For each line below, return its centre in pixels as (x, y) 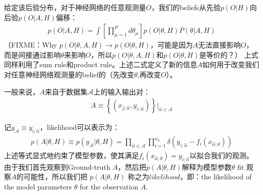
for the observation (109, 187)
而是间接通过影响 (32, 54)
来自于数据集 (66, 91)
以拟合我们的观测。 (221, 155)
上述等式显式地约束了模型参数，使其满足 (71, 155)
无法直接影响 (219, 45)
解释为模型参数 (206, 166)
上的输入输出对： (122, 91)
